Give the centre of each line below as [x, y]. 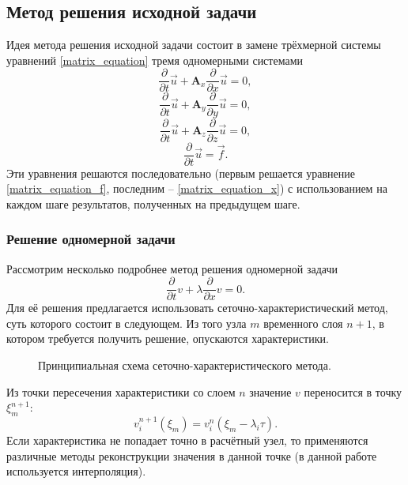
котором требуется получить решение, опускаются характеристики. [168, 338]
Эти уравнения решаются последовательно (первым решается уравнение [181, 173]
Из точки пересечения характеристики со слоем [121, 391]
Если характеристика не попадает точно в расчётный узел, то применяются [187, 440]
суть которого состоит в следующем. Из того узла [127, 323]
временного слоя [303, 323]
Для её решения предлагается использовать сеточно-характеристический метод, [197, 308]
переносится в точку [353, 391]
